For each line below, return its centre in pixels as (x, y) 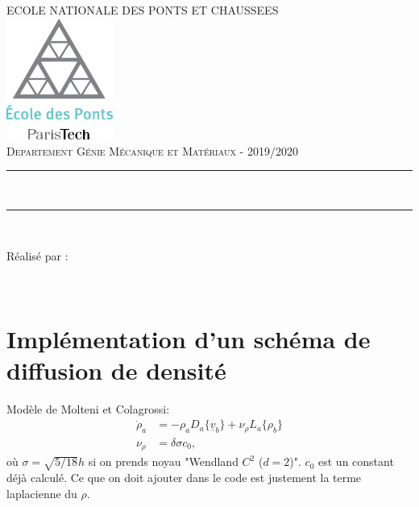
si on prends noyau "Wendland (163, 461)
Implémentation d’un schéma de (189, 338)
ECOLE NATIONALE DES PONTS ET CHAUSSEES (143, 10)
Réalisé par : (37, 256)
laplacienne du (42, 493)
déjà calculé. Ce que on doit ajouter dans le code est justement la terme (184, 478)
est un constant (356, 461)
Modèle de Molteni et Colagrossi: (88, 408)
